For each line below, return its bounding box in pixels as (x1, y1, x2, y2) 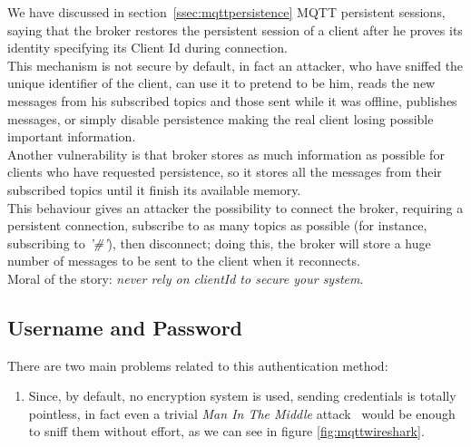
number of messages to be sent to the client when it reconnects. (7, 251, 360, 270)
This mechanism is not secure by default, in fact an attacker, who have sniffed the (7, 55, 464, 74)
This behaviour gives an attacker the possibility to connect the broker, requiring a (7, 198, 464, 217)
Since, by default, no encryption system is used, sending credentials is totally (28, 386, 456, 405)
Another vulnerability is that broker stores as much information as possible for (7, 144, 445, 163)
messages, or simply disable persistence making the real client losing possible (7, 109, 434, 128)
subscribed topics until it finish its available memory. (7, 180, 301, 199)
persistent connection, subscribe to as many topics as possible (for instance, (7, 216, 427, 235)
